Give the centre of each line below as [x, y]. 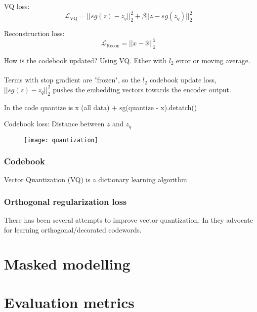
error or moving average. [213, 60]
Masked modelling [67, 263]
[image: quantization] [61, 140]
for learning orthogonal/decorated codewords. [73, 229]
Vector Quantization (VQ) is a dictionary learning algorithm [96, 179]
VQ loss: [17, 6]
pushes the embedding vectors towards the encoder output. [142, 89]
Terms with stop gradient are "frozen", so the [72, 80]
